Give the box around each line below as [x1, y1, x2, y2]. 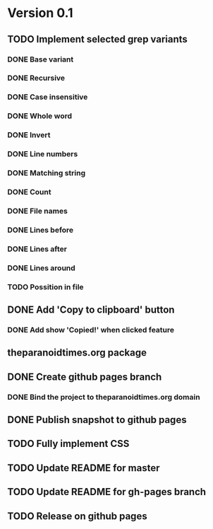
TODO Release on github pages [7, 510, 147, 522]
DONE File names [7, 206, 68, 216]
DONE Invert [7, 130, 51, 140]
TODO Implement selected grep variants [7, 33, 188, 45]
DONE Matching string [7, 168, 86, 178]
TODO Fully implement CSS [7, 438, 130, 450]
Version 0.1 [7, 5, 73, 21]
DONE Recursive [7, 73, 66, 83]
